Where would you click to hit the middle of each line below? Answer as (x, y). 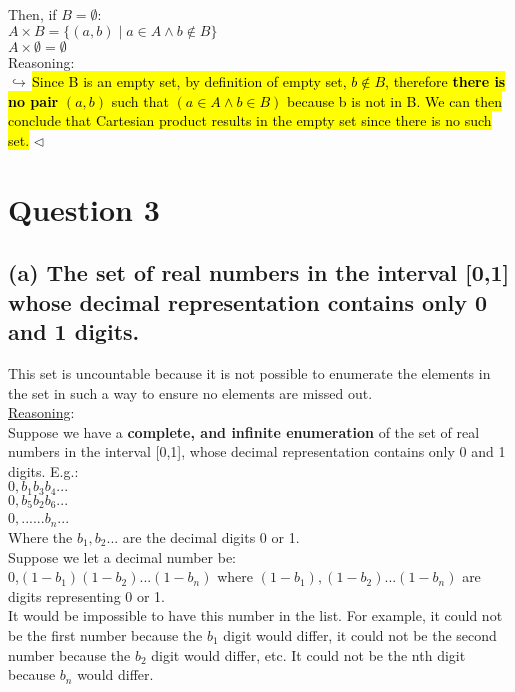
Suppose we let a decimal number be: (122, 556)
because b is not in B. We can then (395, 100)
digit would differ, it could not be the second (360, 634)
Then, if (32, 14)
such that (140, 100)
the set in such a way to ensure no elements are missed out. (190, 392)
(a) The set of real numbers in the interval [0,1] (259, 272)
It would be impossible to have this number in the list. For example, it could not (255, 615)
